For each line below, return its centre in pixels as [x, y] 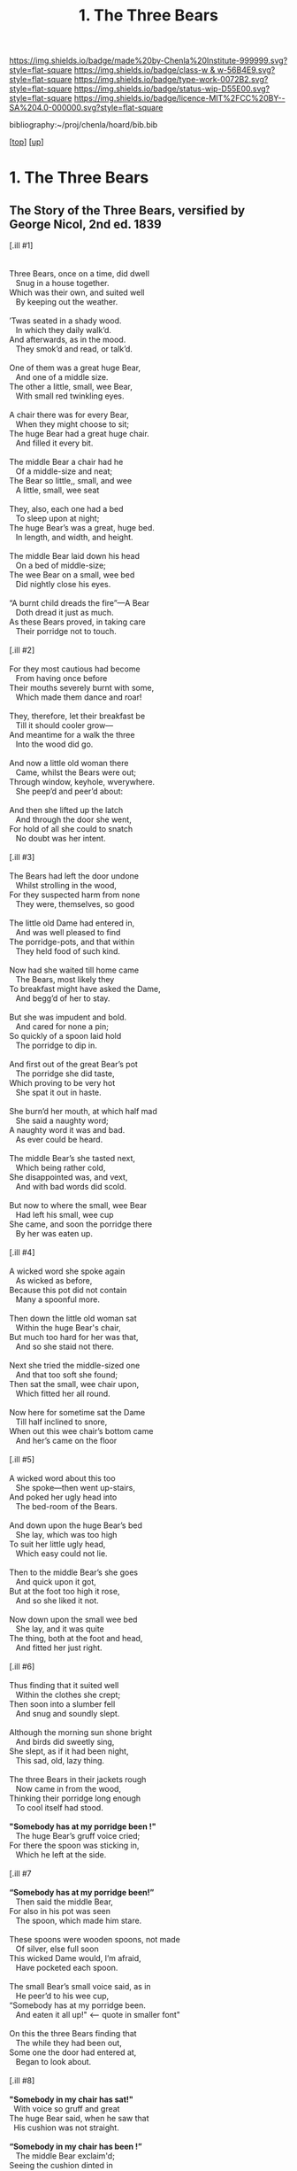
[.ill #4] [22, 1252]
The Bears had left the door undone [74, 876]
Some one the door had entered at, [73, 2052]
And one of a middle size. [62, 377]
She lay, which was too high [66, 1535]
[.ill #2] [22, 650]
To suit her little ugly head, [57, 1544]
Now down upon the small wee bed [73, 1620]
